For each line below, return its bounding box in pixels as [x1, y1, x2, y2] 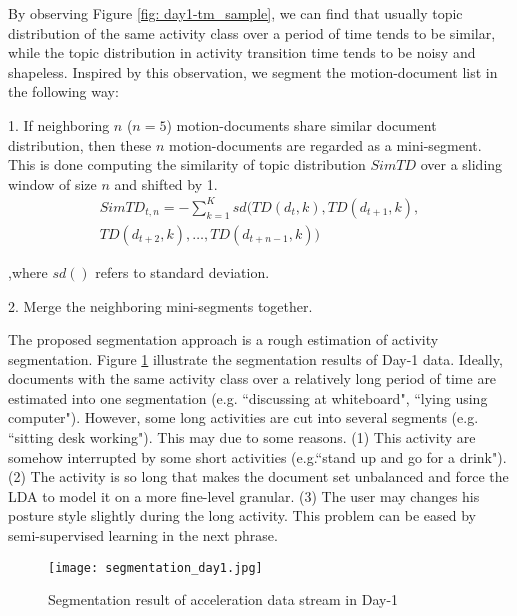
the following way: [8, 81, 119, 102]
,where [8, 261, 48, 282]
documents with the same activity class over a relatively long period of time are [8, 368, 497, 389]
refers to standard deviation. [95, 261, 270, 282]
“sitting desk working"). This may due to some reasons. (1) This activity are [8, 427, 476, 448]
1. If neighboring [8, 114, 110, 135]
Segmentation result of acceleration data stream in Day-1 [48, 589, 399, 610]
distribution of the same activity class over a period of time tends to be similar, [8, 22, 496, 43]
